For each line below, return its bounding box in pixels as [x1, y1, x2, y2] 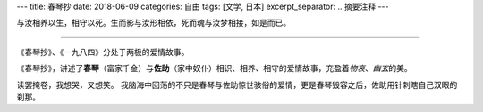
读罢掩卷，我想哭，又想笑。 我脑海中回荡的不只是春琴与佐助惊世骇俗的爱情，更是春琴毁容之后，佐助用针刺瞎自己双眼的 [16, 79, 458, 90]
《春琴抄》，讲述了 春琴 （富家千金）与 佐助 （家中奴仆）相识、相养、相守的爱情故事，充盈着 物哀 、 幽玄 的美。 [16, 63, 412, 74]
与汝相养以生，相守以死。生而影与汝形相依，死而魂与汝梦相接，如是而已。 [16, 18, 291, 28]
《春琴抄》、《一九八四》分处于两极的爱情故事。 [16, 46, 190, 57]
